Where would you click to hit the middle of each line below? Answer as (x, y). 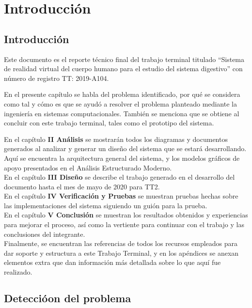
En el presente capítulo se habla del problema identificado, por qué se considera (122, 94)
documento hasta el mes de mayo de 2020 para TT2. (82, 186)
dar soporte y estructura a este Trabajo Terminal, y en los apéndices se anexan (121, 253)
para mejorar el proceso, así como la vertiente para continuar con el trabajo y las (124, 224)
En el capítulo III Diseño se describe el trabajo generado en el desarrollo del (119, 177)
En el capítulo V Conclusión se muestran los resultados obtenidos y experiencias (126, 215)
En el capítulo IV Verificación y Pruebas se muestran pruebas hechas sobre (121, 196)
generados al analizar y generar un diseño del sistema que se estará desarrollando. (125, 148)
